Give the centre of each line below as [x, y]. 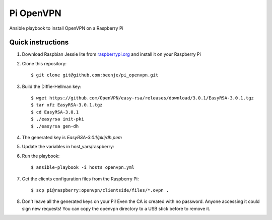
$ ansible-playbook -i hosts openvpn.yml [83, 168]
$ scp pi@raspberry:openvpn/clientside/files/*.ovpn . [100, 190]
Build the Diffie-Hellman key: [52, 86]
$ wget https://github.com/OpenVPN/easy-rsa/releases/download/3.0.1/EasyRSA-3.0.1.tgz [143, 98]
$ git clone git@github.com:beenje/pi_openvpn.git [95, 75]
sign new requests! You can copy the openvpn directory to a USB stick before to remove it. [116, 208]
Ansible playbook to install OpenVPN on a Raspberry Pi [66, 28]
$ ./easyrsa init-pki [57, 119]
